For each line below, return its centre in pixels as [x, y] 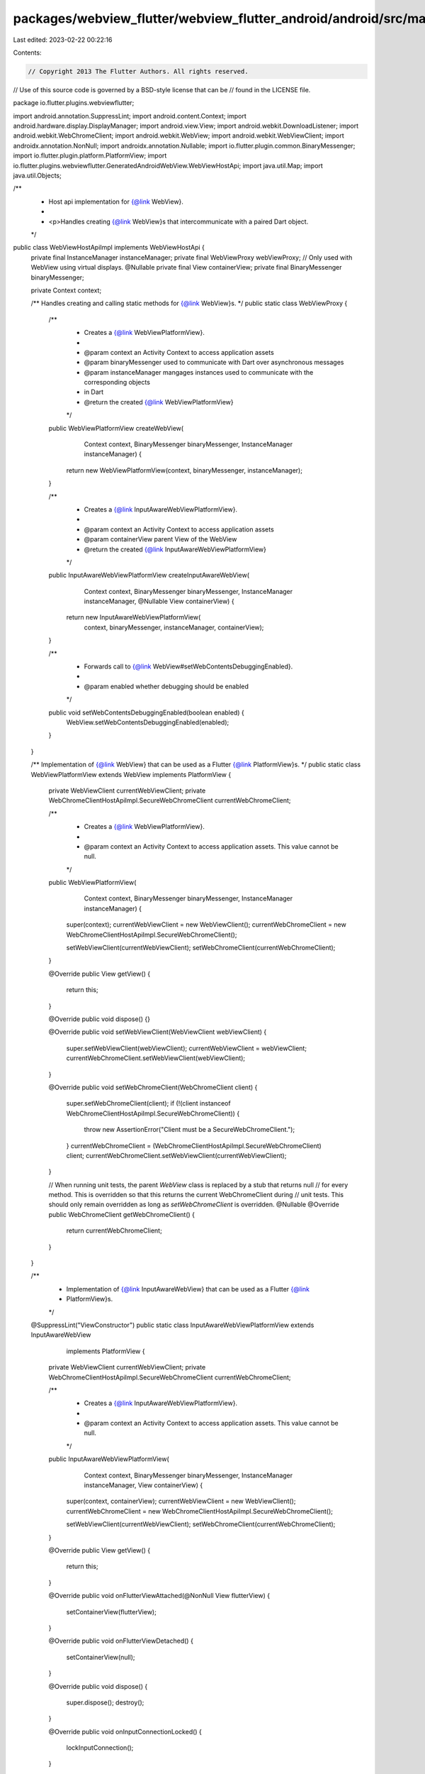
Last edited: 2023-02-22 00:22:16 [63, 40]
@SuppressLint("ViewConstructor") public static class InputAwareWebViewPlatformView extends [172, 1325]
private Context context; [66, 290]
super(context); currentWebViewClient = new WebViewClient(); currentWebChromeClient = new [206, 925]
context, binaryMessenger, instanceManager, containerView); [174, 627]
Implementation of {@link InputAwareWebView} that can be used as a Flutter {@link [188, 1289]
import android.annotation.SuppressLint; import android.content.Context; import [130, 116]
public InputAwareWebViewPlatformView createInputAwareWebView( [149, 575]
